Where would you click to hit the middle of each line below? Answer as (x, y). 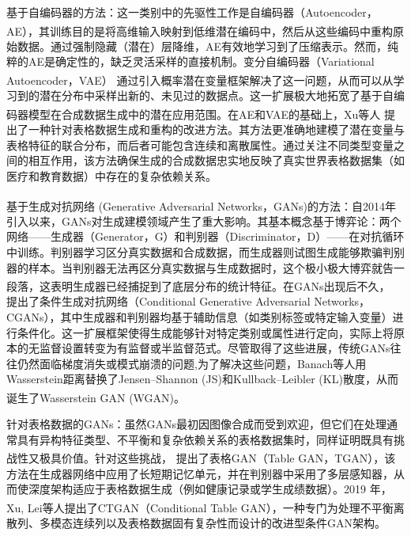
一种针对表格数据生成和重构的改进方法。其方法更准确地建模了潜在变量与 (216, 129)
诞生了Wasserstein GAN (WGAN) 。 (96, 397)
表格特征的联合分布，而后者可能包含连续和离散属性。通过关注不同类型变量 (200, 144)
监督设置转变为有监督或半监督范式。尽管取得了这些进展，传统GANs (215, 348)
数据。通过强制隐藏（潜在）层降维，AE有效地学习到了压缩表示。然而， (202, 46)
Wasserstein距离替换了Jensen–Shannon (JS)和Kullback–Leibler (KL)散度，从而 (202, 379)
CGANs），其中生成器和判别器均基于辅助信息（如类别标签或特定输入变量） (200, 316)
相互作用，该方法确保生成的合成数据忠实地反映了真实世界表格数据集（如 (216, 160)
